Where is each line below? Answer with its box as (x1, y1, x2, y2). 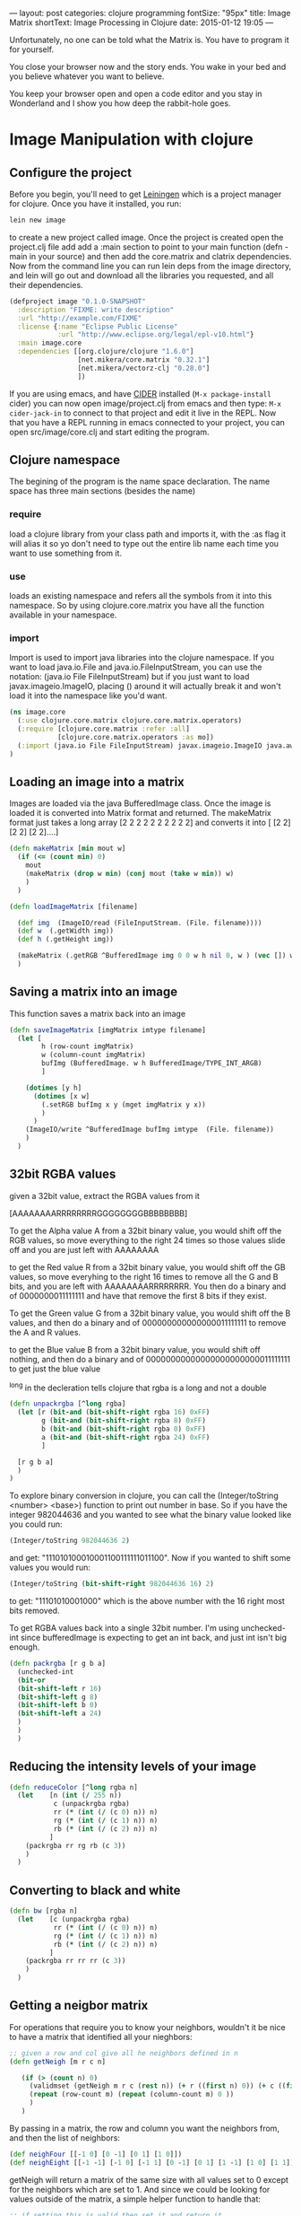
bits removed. (9, 1606, 60, 1616)
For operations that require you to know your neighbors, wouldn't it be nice (9, 2021, 286, 2032)
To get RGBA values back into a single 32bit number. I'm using (9, 1623, 239, 1634)
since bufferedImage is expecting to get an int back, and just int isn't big (21, 1633, 288, 1643)
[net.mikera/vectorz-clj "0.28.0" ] (77, 363, 211, 372)
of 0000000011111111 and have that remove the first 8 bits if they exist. (9, 1290, 267, 1301)
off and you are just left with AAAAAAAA (9, 1244, 159, 1255)
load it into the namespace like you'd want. (9, 690, 168, 701)
